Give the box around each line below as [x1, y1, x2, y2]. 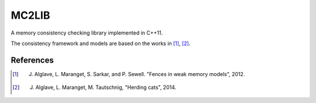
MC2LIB [11, 9, 50, 22]
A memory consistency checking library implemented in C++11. [11, 29, 163, 36]
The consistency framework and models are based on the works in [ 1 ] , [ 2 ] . [11, 40, 191, 47]
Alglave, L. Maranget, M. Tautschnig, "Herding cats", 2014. [35, 84, 177, 91]
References [11, 55, 54, 65]
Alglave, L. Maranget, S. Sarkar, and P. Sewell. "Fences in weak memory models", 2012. [34, 70, 245, 77]
